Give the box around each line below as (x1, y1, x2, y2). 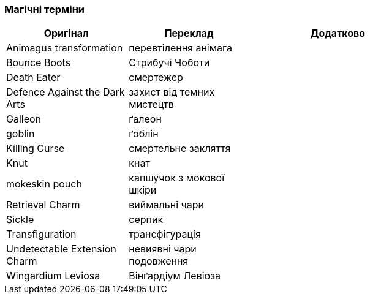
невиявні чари (129, 243, 197, 255)
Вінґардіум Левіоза (129, 270, 221, 282)
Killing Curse (6, 142, 65, 155)
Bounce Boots (6, 56, 71, 69)
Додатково (310, 27, 366, 40)
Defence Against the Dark (6, 86, 125, 99)
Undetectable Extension (6, 243, 116, 255)
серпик (129, 213, 164, 226)
